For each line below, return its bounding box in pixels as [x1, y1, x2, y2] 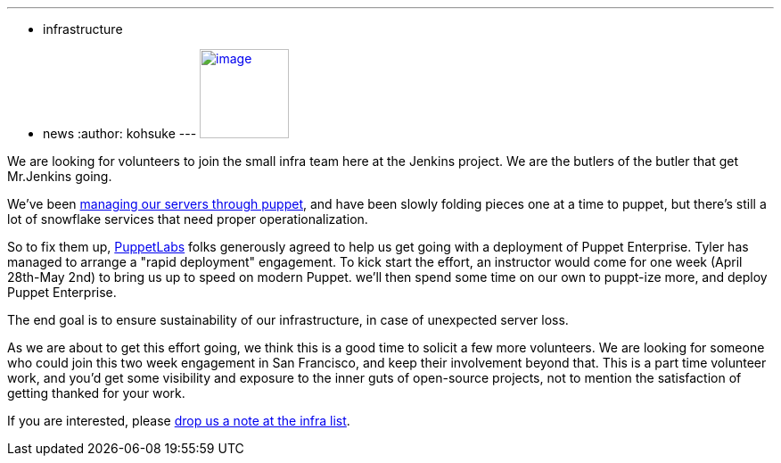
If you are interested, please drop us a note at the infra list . [7, 413, 350, 428]
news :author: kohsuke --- [43, 126, 197, 141]
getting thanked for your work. [7, 385, 185, 401]
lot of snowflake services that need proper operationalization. [7, 211, 368, 227]
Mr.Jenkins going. [7, 169, 112, 184]
